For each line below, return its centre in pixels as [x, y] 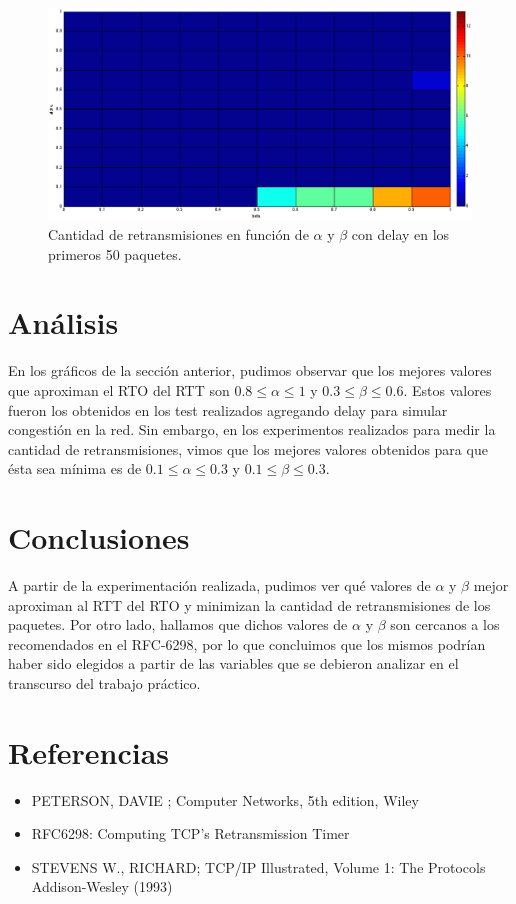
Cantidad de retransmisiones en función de [178, 234]
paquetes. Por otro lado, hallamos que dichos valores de [178, 624]
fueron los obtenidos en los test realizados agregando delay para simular [228, 409]
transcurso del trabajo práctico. [104, 682]
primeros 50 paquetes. [115, 253]
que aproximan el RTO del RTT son [119, 389]
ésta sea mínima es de [75, 468]
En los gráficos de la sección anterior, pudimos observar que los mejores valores [250, 370]
